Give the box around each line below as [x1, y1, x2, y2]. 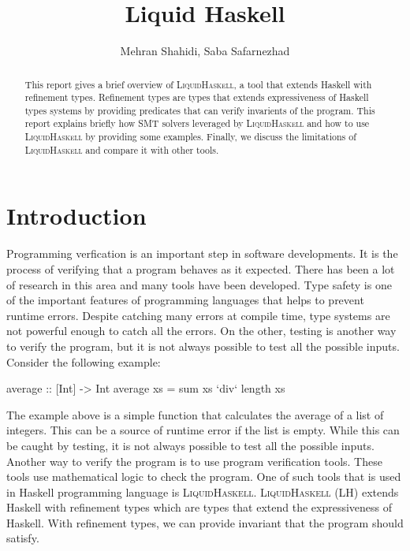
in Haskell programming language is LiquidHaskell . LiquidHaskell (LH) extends [6, 483, 399, 500]
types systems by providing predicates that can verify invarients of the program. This [24, 103, 375, 117]
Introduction [6, 199, 147, 232]
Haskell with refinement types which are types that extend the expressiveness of [6, 499, 393, 516]
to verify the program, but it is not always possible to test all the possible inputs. [6, 337, 400, 354]
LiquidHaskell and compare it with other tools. [24, 143, 219, 156]
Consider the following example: [6, 353, 161, 370]
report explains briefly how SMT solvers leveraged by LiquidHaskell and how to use [24, 117, 370, 130]
